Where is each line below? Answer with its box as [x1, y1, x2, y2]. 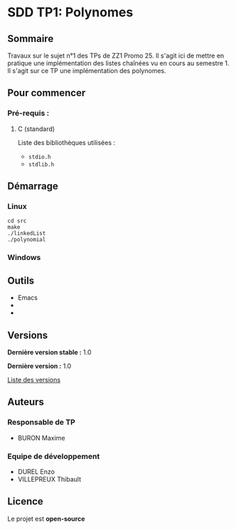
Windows [7, 253, 41, 263]
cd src [7, 217, 27, 225]
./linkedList [7, 230, 46, 237]
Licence [7, 495, 44, 508]
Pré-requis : [7, 108, 50, 118]
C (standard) [17, 124, 55, 133]
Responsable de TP [7, 417, 76, 427]
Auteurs [7, 396, 45, 409]
